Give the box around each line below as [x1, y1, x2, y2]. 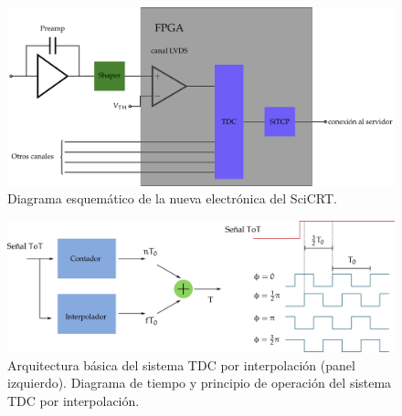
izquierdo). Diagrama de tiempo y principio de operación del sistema [7, 373, 392, 392]
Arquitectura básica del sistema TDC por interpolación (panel [7, 355, 355, 374]
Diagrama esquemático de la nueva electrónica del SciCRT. [7, 189, 338, 208]
